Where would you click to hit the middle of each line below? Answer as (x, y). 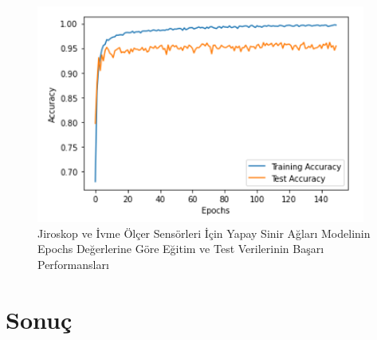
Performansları (73, 264)
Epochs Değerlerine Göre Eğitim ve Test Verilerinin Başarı (181, 249)
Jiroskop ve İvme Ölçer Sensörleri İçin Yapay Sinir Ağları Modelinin (204, 233)
